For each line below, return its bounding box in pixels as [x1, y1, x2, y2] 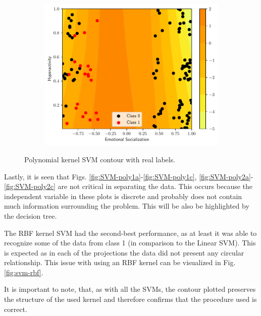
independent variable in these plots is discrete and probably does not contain [4, 191, 242, 201]
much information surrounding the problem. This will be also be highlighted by [4, 201, 249, 211]
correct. [4, 303, 27, 314]
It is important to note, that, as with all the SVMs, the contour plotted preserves [4, 284, 256, 294]
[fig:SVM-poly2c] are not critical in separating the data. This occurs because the [4, 181, 253, 192]
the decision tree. [4, 210, 57, 221]
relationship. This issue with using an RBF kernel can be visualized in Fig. [4, 257, 236, 268]
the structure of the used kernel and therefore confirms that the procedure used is [4, 294, 257, 304]
